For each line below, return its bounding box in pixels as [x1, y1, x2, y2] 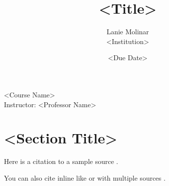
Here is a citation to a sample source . [4, 156, 118, 166]
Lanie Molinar [106, 26, 149, 37]
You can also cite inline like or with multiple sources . [4, 172, 166, 183]
